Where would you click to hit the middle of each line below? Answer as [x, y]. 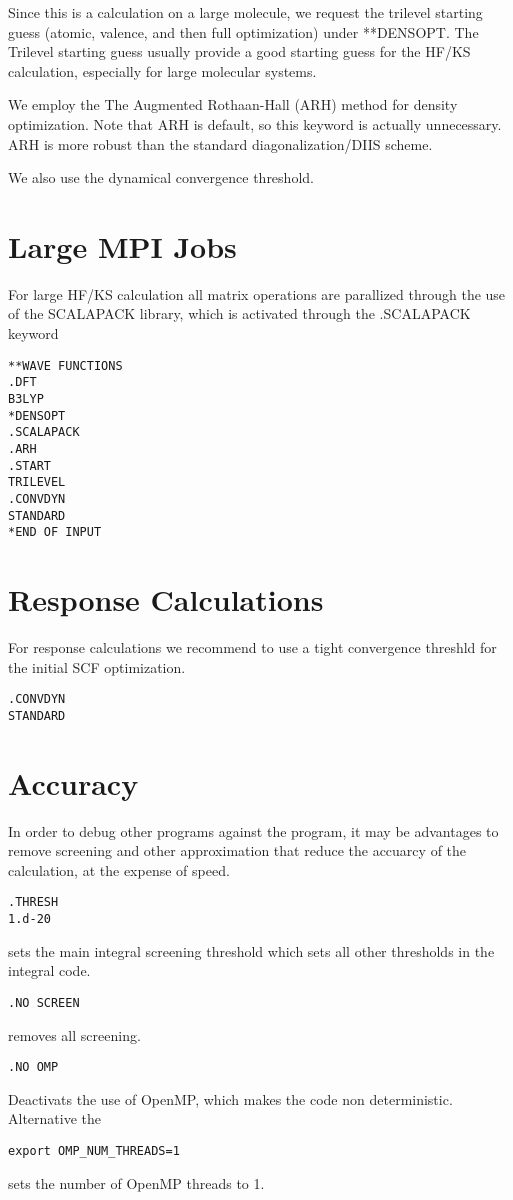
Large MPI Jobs [122, 245]
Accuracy [73, 782]
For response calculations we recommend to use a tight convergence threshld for [252, 647]
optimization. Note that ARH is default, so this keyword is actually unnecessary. [255, 123]
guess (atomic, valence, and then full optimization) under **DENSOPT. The [243, 31]
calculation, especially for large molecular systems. [162, 70]
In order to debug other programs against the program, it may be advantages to [253, 830]
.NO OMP [33, 1067]
